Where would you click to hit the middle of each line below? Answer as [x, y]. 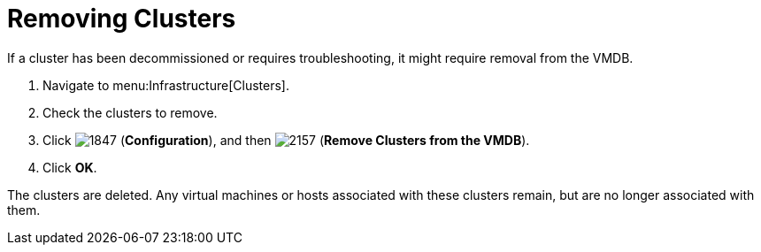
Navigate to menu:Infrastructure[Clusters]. [166, 85]
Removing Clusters [122, 19]
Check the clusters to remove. [130, 112]
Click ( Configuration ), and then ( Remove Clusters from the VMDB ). [286, 140]
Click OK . [70, 167]
